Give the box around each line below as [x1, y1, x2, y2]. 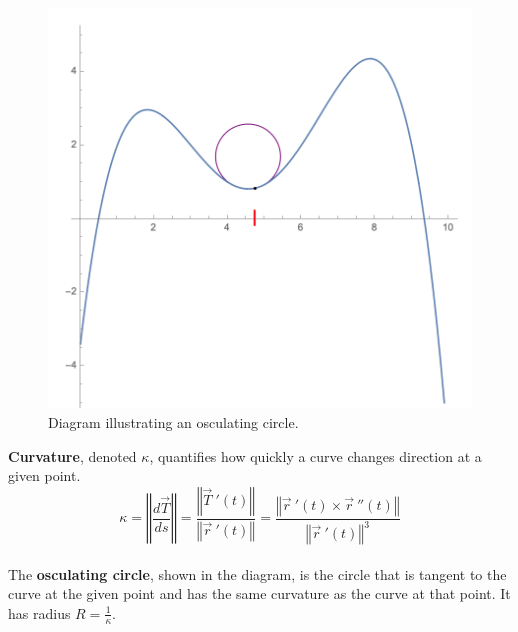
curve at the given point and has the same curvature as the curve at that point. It [8, 583, 511, 604]
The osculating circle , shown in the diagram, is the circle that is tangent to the [8, 563, 507, 584]
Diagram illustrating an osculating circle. [48, 411, 299, 432]
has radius [8, 602, 71, 623]
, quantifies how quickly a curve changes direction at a [149, 445, 482, 466]
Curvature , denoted [8, 445, 137, 466]
